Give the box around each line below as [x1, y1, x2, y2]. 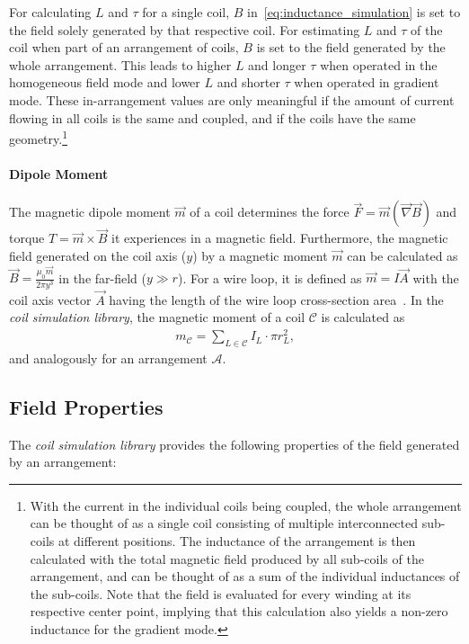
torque [9, 228, 45, 247]
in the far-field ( [58, 268, 146, 287]
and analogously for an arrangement [9, 348, 208, 367]
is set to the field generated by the [256, 38, 446, 57]
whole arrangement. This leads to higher [9, 55, 232, 74]
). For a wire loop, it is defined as [177, 268, 362, 287]
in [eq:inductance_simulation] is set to [247, 3, 461, 21]
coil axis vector [9, 290, 92, 309]
